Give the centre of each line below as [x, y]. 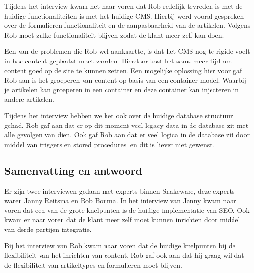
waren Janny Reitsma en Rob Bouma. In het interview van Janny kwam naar [120, 200]
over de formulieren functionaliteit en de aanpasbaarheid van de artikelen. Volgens [127, 25]
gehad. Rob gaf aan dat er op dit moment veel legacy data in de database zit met [127, 125]
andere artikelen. [29, 99]
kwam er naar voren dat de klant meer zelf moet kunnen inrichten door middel [122, 220]
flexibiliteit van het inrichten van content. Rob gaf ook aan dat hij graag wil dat [124, 255]
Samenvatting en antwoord [73, 170]
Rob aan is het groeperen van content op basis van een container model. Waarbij [125, 80]
